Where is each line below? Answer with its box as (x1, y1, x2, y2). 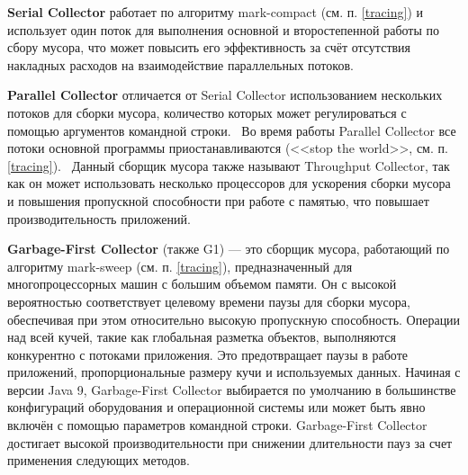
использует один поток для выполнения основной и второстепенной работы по (7, 20, 440, 39)
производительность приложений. (7, 209, 191, 228)
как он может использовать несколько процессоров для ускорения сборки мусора (7, 174, 451, 193)
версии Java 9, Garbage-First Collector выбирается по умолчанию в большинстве (7, 380, 456, 399)
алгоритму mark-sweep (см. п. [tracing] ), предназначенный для (7, 256, 353, 275)
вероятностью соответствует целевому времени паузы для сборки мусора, (7, 291, 410, 310)
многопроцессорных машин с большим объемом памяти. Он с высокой (7, 274, 397, 293)
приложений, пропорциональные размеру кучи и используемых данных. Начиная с (7, 363, 461, 381)
